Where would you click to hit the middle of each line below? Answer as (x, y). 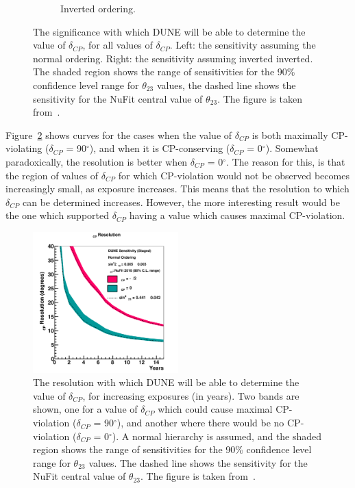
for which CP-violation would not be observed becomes (234, 175)
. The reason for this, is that (286, 161)
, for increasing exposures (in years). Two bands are (191, 395)
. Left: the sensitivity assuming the (243, 45)
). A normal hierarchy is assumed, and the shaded (217, 436)
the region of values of (52, 175)
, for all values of (118, 45)
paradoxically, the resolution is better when (97, 161)
